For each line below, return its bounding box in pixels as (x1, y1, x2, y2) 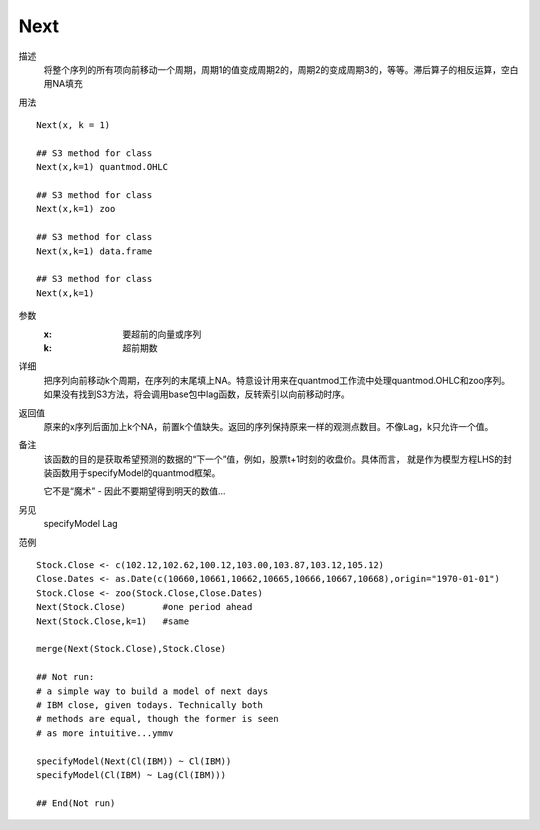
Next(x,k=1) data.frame (36, 245, 153, 257)
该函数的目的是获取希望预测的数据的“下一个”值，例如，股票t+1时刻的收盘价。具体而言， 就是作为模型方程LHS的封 (43, 453, 512, 465)
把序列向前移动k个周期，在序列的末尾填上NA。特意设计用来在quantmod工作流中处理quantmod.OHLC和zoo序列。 (43, 374, 511, 386)
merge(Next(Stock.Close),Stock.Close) (36, 643, 227, 655)
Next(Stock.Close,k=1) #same (36, 615, 190, 627)
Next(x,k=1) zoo (36, 203, 116, 215)
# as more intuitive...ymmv (36, 727, 174, 739)
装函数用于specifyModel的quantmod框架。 (43, 467, 221, 479)
